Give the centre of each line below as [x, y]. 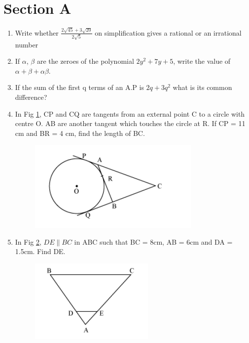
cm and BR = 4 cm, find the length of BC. [80, 133]
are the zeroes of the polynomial [85, 61]
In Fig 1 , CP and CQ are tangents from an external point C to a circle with [130, 113]
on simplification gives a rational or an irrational [168, 32]
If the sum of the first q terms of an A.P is [79, 87]
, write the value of [202, 61]
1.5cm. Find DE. [40, 251]
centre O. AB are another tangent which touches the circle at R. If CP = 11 [130, 123]
